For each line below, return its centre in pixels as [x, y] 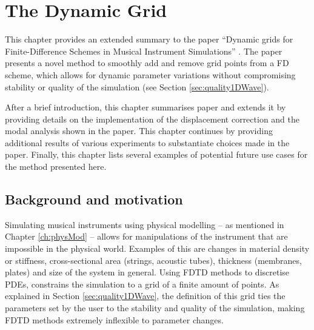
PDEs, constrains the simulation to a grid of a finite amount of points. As [142, 284]
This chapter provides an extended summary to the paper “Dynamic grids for [149, 39]
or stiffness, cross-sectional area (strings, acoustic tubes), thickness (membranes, [153, 260]
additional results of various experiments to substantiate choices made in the [147, 142]
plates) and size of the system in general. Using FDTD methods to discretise [147, 272]
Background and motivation [94, 199]
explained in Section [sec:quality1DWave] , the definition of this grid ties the [145, 296]
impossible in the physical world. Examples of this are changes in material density [157, 248]
